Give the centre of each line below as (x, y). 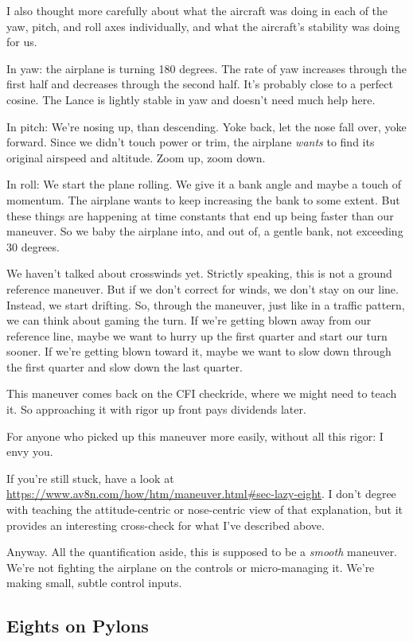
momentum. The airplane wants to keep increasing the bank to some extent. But (203, 199)
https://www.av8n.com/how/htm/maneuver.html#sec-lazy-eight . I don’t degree (201, 494)
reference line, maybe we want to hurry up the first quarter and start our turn (197, 335)
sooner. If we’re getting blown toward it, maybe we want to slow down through (199, 351)
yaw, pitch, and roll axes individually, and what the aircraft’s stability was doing (203, 26)
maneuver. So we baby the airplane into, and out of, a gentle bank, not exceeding (205, 231)
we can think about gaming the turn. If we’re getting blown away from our (189, 320)
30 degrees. (33, 246)
